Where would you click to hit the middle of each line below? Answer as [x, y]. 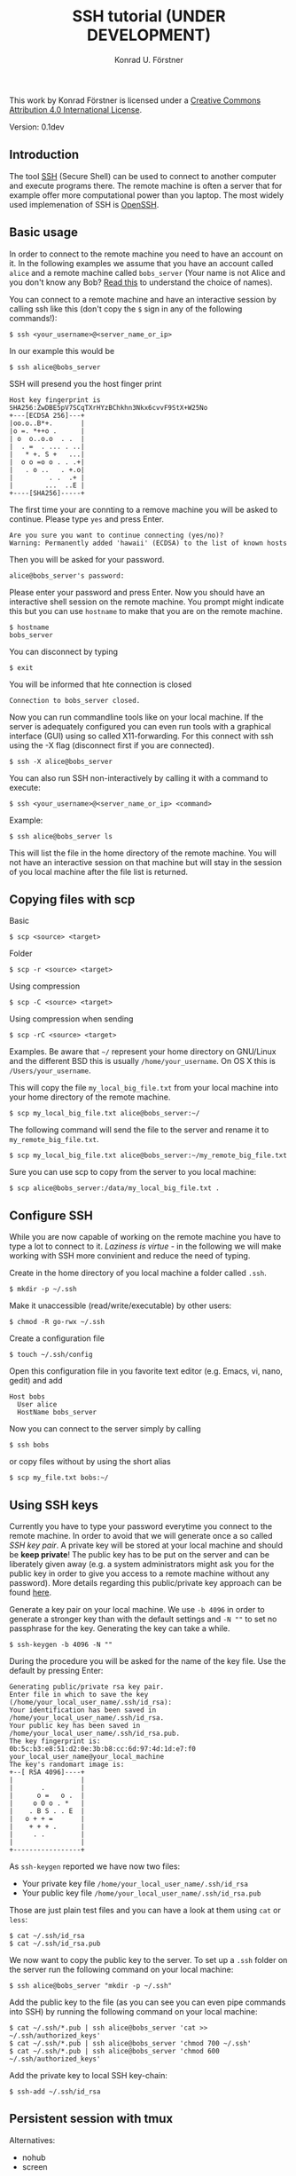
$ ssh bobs [29, 1445]
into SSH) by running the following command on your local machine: [133, 2011]
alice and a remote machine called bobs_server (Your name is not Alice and [147, 272]
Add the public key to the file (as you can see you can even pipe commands [148, 2002]
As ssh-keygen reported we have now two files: [94, 1866]
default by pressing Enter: [56, 1671]
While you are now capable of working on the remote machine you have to [145, 1237]
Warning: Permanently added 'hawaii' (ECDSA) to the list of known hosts [148, 543]
